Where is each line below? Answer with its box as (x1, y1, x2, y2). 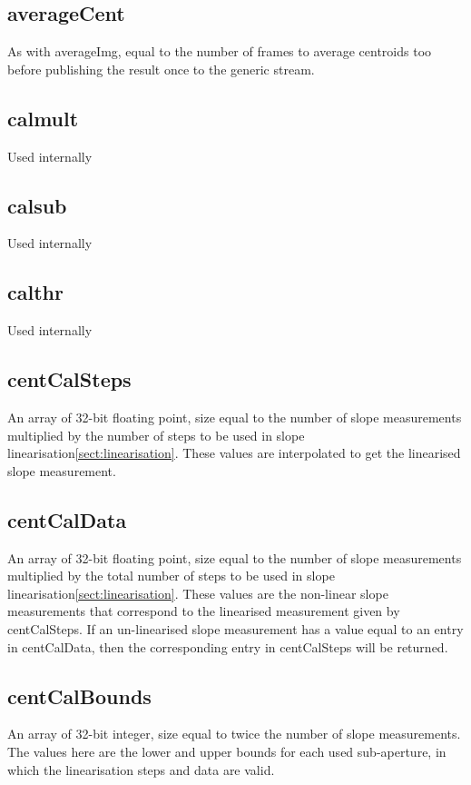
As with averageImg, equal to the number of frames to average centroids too (7, 42, 432, 61)
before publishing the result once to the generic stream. (7, 59, 315, 78)
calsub (7, 191, 67, 219)
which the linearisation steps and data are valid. (7, 760, 275, 779)
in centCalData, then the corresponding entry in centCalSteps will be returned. (7, 637, 448, 656)
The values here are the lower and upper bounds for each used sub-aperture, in (7, 741, 446, 760)
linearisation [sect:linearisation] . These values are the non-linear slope (7, 583, 388, 602)
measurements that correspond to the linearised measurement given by (7, 601, 400, 621)
